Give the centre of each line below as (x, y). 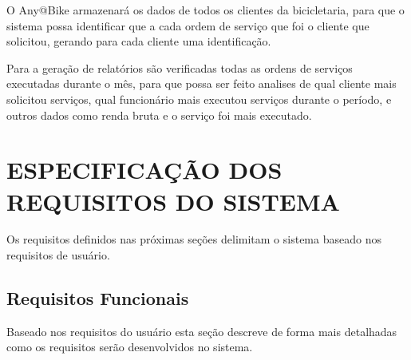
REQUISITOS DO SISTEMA (173, 201)
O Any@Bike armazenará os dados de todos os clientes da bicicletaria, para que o (205, 10)
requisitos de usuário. (58, 255)
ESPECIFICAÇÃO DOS (144, 170)
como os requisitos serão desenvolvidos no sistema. (130, 347)
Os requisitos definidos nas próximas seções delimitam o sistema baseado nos (194, 239)
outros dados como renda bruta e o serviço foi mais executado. (159, 115)
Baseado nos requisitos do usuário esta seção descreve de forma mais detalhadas (202, 331)
